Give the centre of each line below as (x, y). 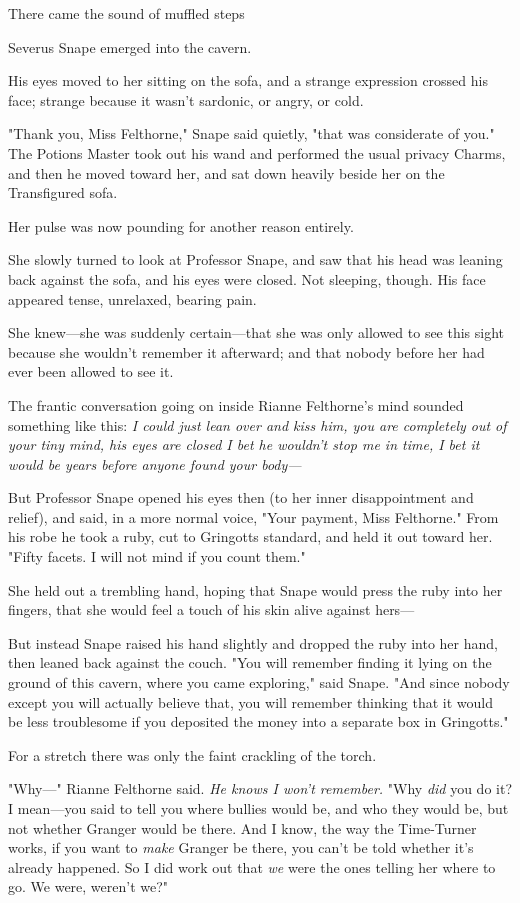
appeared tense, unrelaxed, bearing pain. (132, 298)
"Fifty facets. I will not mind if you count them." (157, 556)
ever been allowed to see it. (91, 371)
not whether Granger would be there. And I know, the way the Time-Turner (242, 827)
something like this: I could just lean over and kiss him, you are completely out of (257, 424)
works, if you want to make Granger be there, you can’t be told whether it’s (241, 847)
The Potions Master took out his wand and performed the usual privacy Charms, (257, 152)
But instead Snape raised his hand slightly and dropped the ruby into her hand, (253, 642)
